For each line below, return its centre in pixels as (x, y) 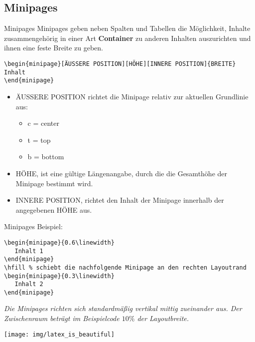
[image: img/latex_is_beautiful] (59, 334)
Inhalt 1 (29, 251)
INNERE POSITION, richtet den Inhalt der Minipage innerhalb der (120, 200)
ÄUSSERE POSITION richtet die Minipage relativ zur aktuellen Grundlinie (132, 96)
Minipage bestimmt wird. (54, 183)
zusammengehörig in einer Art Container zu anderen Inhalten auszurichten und (127, 38)
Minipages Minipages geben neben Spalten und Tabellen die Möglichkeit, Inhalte (127, 28)
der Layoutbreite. (163, 318)
